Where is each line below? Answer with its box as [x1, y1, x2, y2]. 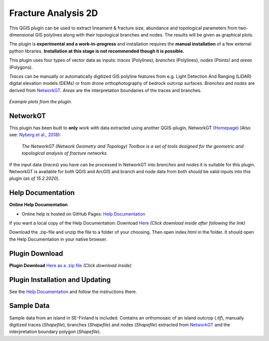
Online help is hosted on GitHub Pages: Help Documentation [21, 211, 145, 217]
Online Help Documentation [9, 202, 68, 208]
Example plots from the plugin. [9, 99, 72, 105]
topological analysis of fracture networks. [21, 150, 108, 156]
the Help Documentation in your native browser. [9, 236, 108, 242]
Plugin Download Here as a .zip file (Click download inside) [9, 262, 132, 268]
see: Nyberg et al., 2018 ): [9, 132, 61, 138]
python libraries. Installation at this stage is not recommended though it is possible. [9, 48, 184, 54]
